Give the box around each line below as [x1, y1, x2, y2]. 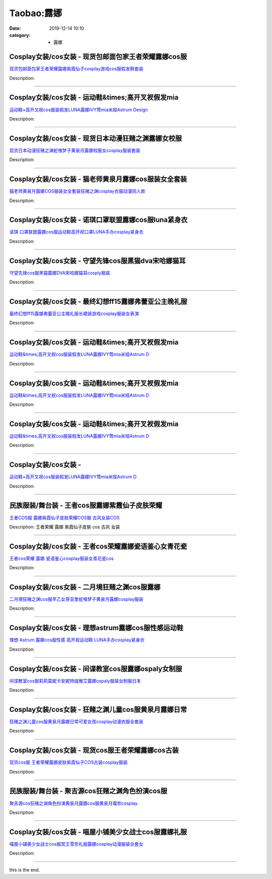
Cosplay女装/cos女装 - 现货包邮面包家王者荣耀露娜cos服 [9, 53, 187, 61]
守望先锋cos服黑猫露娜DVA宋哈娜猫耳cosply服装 [9, 270, 110, 276]
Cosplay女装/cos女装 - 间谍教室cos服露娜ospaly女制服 [9, 664, 182, 673]
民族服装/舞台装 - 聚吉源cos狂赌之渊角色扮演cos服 [9, 787, 167, 795]
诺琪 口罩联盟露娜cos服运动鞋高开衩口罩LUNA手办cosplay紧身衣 [9, 229, 144, 235]
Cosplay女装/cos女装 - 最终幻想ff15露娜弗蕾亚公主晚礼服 [9, 297, 187, 305]
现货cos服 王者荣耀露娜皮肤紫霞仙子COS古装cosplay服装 [9, 759, 128, 765]
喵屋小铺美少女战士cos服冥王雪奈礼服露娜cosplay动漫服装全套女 [9, 841, 144, 847]
